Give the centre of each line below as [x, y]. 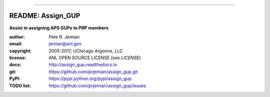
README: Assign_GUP [45, 16]
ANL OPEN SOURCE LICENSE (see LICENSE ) [95, 58]
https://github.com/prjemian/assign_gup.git [93, 72]
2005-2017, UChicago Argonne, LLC [86, 51]
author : [17, 37]
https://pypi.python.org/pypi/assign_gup [90, 79]
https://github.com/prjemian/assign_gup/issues [97, 86]
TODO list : [20, 86]
